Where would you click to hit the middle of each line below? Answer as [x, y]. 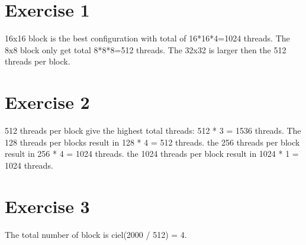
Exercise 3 [47, 206]
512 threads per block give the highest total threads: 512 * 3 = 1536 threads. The [153, 130]
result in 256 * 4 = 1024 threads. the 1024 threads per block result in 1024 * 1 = [152, 154]
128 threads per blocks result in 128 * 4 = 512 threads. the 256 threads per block [152, 142]
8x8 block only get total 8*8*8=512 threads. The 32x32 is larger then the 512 [146, 49]
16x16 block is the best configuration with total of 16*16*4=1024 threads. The [147, 38]
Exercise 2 [47, 102]
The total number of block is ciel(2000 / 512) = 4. [96, 234]
